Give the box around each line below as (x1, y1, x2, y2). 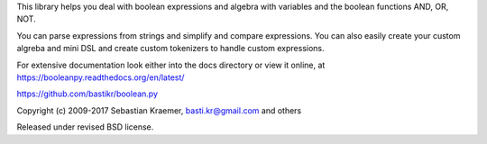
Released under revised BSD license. (16, 121, 154, 132)
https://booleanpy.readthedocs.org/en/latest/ (16, 72, 185, 83)
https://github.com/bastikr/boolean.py (16, 88, 158, 99)
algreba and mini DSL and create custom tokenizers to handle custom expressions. (16, 43, 325, 54)
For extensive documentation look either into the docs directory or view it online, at (16, 59, 326, 70)
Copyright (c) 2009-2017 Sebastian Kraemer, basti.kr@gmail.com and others (16, 104, 302, 116)
